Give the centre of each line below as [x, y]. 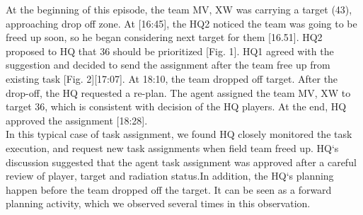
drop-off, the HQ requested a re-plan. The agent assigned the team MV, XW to [178, 92]
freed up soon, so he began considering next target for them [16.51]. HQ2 [164, 37]
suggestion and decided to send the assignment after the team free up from [168, 65]
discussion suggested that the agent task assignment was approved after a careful [181, 162]
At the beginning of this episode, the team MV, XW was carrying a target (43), [179, 9]
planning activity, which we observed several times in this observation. [158, 203]
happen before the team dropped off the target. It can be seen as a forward [169, 189]
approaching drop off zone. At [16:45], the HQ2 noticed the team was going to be [181, 23]
